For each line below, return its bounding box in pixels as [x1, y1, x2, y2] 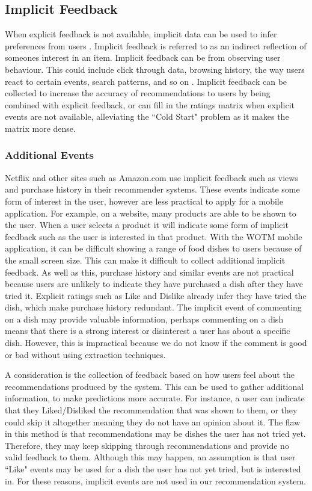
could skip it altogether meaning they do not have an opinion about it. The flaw [5, 415, 301, 428]
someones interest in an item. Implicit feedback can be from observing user [5, 51, 281, 64]
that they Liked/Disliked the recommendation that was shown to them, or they [5, 404, 298, 416]
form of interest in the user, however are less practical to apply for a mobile [5, 194, 283, 207]
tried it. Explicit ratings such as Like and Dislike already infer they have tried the [5, 289, 307, 301]
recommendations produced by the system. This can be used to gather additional [5, 380, 304, 392]
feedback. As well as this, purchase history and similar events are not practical [5, 265, 294, 278]
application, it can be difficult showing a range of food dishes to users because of [5, 242, 302, 255]
